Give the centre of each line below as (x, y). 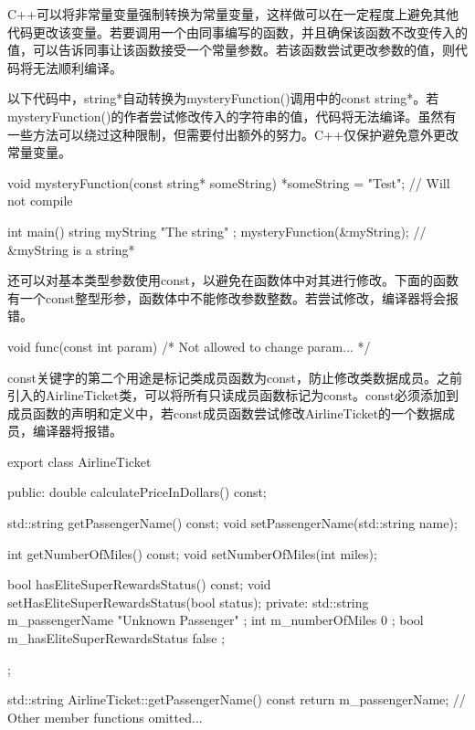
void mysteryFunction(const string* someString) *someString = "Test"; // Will (229, 182)
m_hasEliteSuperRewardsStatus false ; (116, 638)
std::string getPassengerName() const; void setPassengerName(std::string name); (232, 523)
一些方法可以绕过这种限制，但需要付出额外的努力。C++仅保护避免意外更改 (233, 134)
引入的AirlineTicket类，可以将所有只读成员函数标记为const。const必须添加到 (233, 395)
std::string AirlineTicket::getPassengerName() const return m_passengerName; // (237, 699)
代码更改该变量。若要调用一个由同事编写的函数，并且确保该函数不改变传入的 (237, 32)
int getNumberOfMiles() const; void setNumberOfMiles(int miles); (192, 553)
